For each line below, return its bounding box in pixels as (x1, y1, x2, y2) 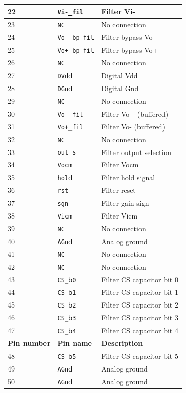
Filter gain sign (101, 198, 149, 208)
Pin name (57, 338, 92, 348)
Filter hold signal (101, 172, 155, 183)
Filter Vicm (101, 210, 138, 221)
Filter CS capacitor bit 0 (101, 274, 178, 285)
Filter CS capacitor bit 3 (101, 312, 178, 323)
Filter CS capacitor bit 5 (101, 350, 178, 361)
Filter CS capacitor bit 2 (101, 299, 178, 310)
